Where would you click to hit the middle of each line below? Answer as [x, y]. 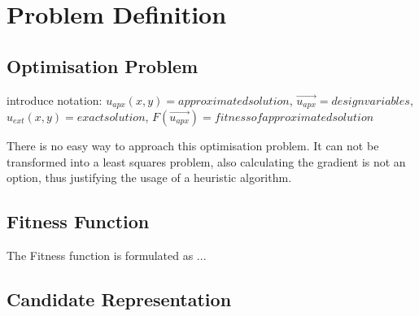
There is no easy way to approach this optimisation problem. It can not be [193, 146]
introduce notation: [55, 100]
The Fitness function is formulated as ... [107, 255]
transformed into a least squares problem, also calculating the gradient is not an [206, 161]
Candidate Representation [119, 299]
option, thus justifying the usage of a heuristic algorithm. [149, 177]
